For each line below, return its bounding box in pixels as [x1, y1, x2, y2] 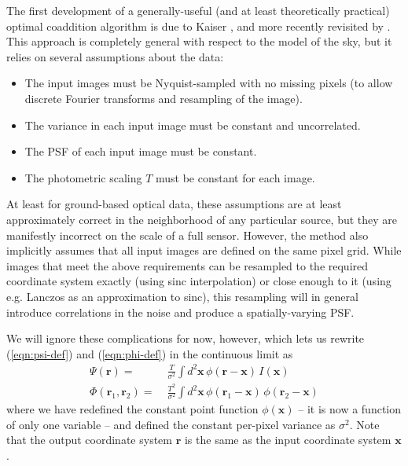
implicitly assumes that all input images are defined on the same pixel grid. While [6, 242, 402, 259]
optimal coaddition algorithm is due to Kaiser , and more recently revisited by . [6, 17, 391, 34]
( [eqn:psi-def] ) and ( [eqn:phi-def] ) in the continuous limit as [6, 345, 293, 361]
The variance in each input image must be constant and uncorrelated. [24, 116, 361, 133]
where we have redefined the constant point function [6, 401, 259, 417]
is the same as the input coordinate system [184, 431, 391, 448]
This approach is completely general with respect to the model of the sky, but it [6, 33, 392, 50]
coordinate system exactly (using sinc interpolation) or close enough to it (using [6, 273, 391, 289]
